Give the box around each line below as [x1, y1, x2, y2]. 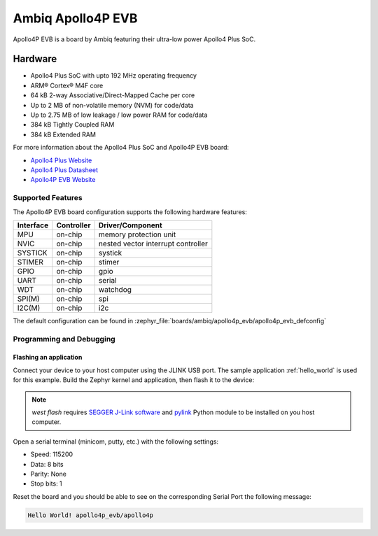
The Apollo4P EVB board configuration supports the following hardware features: [13, 207, 248, 216]
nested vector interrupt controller [98, 239, 208, 248]
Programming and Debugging [13, 334, 115, 344]
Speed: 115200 [30, 450, 73, 458]
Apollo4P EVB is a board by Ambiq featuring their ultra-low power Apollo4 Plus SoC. [13, 35, 256, 43]
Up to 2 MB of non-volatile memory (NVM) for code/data [30, 101, 194, 109]
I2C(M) [17, 303, 41, 313]
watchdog [98, 284, 132, 294]
